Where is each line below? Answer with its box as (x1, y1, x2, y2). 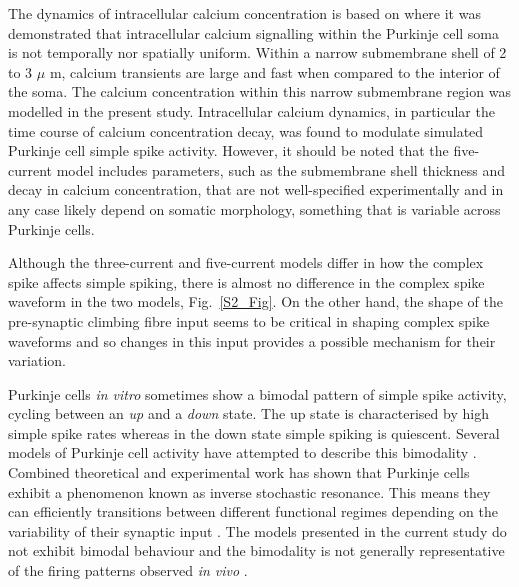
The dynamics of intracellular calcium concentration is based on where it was (8, 3, 481, 23)
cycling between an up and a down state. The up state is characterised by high (8, 403, 489, 424)
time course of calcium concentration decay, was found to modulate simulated (8, 120, 484, 141)
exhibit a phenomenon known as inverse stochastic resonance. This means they (8, 481, 491, 502)
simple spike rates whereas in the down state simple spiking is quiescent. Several (8, 422, 500, 443)
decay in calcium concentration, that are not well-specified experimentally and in (8, 179, 504, 200)
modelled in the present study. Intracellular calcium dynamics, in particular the (8, 100, 495, 121)
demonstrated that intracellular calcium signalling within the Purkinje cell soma (8, 22, 500, 43)
